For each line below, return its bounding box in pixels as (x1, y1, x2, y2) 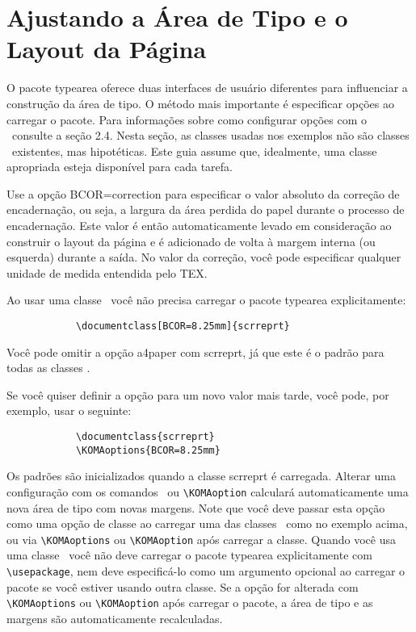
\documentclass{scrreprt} (75, 431, 215, 443)
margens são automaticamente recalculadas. (6, 609, 223, 626)
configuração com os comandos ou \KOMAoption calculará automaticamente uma (6, 483, 409, 500)
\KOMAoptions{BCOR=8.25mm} (75, 444, 221, 456)
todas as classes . (6, 359, 90, 376)
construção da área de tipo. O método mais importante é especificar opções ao (6, 94, 394, 111)
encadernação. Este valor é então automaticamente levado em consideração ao (6, 217, 392, 234)
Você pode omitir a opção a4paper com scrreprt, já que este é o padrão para (6, 343, 384, 360)
